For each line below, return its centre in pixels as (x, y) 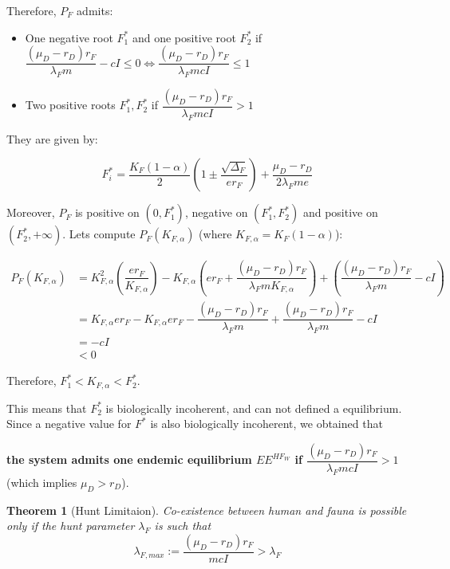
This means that (47, 408)
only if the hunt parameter (71, 526)
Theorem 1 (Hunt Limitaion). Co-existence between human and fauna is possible (207, 510)
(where (215, 234)
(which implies (42, 482)
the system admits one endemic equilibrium (129, 459)
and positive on (340, 212)
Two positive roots (70, 105)
